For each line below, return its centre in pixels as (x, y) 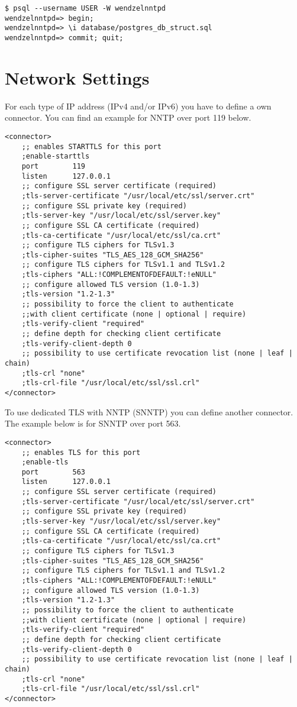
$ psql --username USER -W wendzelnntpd (85, 8)
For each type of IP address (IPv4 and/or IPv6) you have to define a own (138, 106)
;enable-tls (45, 462)
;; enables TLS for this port (81, 452)
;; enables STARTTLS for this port (91, 146)
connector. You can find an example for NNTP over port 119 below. (128, 117)
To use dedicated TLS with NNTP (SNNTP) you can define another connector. (149, 411)
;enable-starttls (56, 156)
